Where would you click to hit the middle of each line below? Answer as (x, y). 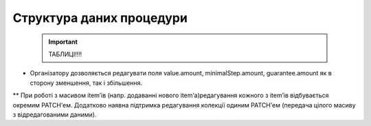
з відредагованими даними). (55, 114)
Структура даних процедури (100, 18)
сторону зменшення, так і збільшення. (86, 83)
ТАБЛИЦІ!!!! (65, 54)
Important (63, 42)
